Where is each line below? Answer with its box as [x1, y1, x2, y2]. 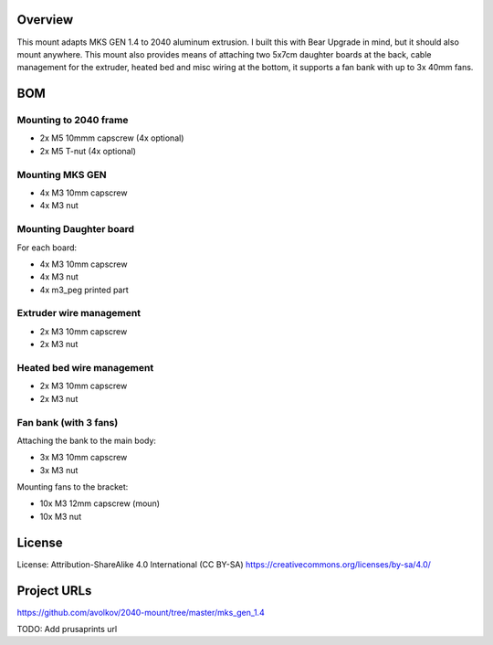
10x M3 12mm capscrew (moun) [39, 498, 160, 509]
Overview [16, 12, 74, 27]
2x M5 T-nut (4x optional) [39, 145, 137, 156]
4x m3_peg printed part [39, 284, 130, 295]
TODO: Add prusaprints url [16, 624, 118, 635]
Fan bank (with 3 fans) [16, 416, 119, 428]
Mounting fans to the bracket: [16, 481, 129, 492]
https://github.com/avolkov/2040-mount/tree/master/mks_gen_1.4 [16, 607, 265, 618]
